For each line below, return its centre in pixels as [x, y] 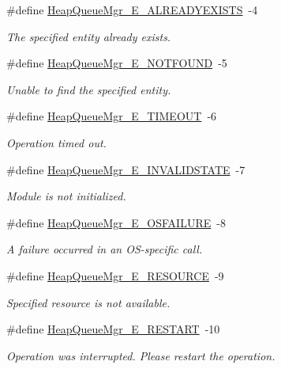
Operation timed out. [56, 142]
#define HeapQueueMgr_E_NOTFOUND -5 [117, 63]
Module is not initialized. [66, 196]
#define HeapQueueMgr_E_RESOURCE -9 [115, 275]
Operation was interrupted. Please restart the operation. [141, 355]
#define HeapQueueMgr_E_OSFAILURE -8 [116, 222]
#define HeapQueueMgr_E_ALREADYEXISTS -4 [132, 10]
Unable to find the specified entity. [89, 89]
